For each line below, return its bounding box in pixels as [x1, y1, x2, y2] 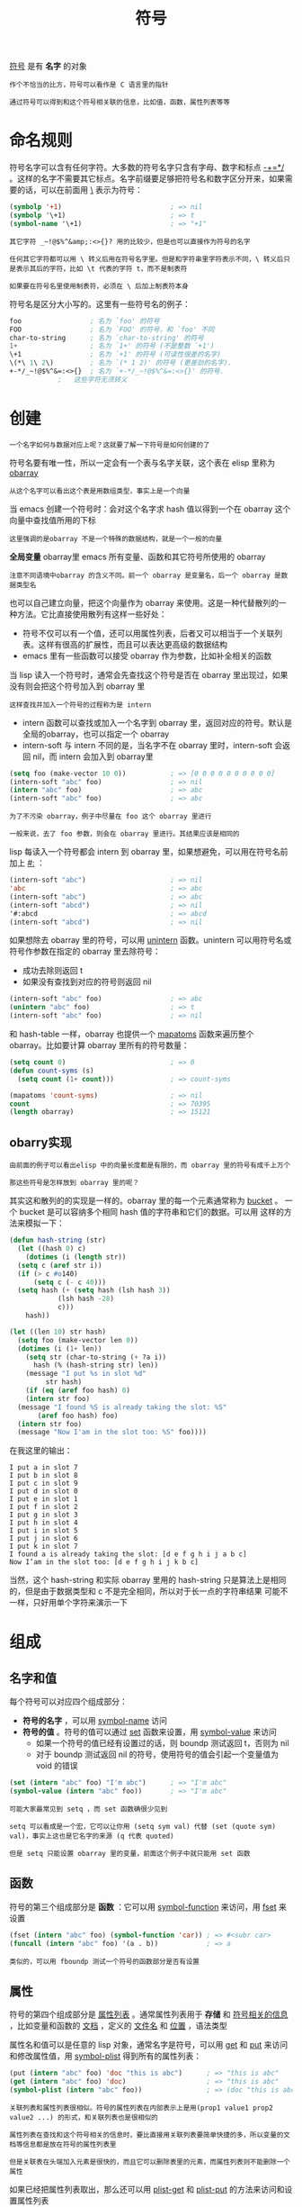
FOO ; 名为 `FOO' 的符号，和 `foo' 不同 [9, 325, 215, 334]
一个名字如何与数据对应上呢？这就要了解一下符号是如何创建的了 [9, 440, 210, 449]
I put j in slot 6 [9, 1534, 78, 1543]
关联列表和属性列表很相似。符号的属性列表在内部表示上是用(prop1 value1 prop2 [9, 2103, 273, 2112]
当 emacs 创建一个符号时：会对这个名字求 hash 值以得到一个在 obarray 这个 [9, 503, 291, 514]
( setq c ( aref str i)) [17, 1261, 102, 1270]
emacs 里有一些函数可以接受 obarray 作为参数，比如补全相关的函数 [22, 650, 272, 661]
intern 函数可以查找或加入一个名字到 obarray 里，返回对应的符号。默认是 [22, 717, 292, 728]
